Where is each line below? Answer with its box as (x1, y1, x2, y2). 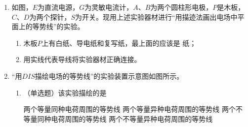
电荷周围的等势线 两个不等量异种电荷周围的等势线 (51, 113, 213, 124)
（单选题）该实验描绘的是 (23, 87, 107, 97)
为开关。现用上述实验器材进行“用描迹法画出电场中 (75, 11, 238, 22)
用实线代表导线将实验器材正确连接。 (23, 54, 141, 64)
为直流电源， (38, 2, 80, 12)
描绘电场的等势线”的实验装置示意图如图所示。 (35, 70, 184, 81)
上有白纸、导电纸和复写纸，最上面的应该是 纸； (41, 37, 197, 48)
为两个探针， (29, 11, 71, 22)
